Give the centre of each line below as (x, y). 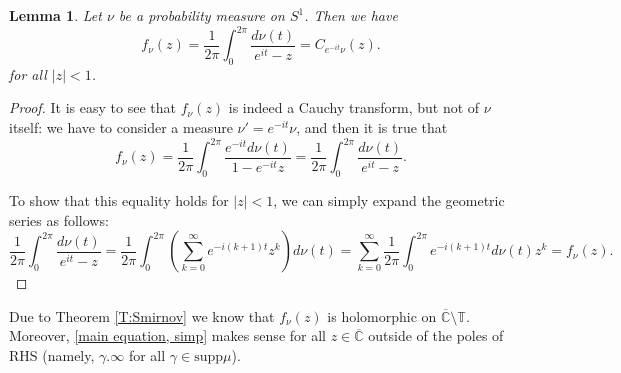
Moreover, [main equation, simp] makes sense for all (167, 335)
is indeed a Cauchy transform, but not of (354, 107)
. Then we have (351, 15)
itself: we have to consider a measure (121, 127)
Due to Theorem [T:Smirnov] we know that (142, 315)
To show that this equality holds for (119, 199)
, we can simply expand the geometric (389, 199)
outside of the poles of (436, 335)
